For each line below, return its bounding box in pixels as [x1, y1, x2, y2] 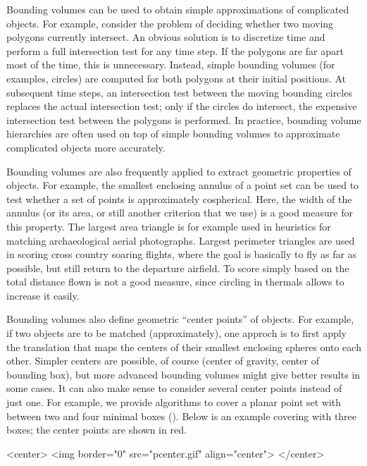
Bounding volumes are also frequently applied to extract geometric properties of [6, 164, 352, 178]
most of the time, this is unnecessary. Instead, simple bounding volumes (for [6, 57, 335, 72]
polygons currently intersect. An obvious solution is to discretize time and [6, 30, 325, 44]
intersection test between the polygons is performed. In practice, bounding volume [6, 112, 361, 127]
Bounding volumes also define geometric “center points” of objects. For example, [6, 312, 354, 326]
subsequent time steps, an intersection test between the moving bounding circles [6, 85, 352, 99]
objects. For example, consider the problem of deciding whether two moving [6, 16, 334, 30]
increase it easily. [6, 288, 80, 302]
